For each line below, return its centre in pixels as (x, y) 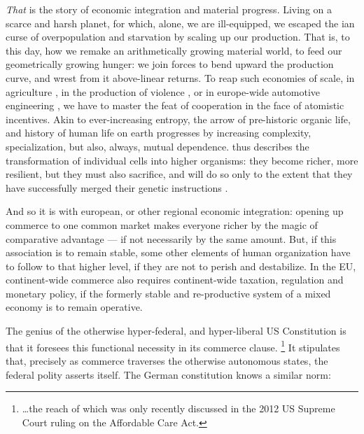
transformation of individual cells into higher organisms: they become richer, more (182, 160)
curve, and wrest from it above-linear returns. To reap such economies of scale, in (180, 77)
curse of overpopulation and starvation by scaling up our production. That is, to (178, 37)
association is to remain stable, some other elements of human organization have (178, 252)
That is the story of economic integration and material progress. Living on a (169, 9)
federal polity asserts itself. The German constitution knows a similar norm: (168, 374)
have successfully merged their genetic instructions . (117, 187)
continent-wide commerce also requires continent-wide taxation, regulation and (175, 280)
